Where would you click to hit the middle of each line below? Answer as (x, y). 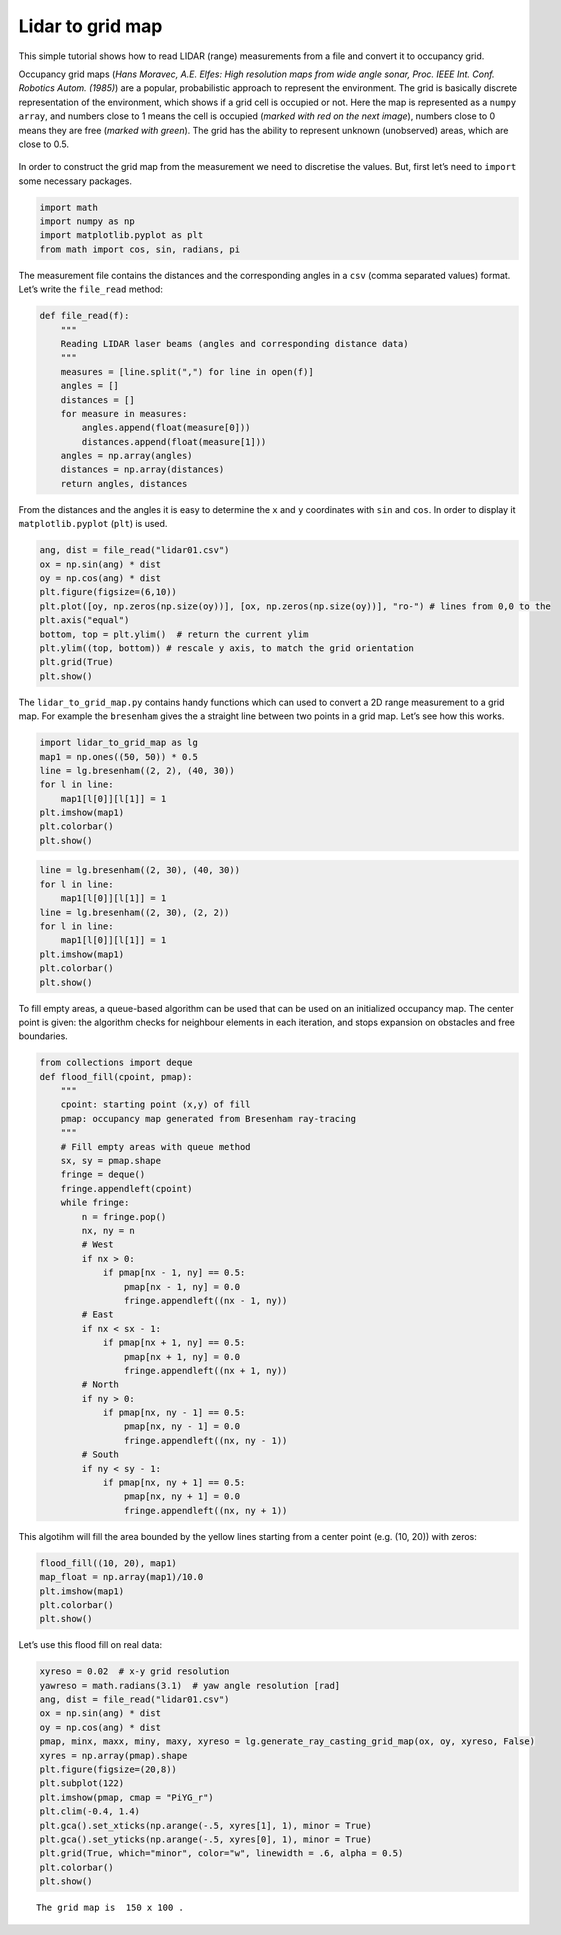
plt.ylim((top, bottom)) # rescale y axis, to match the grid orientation (227, 648)
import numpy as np (87, 221)
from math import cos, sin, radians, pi (139, 249)
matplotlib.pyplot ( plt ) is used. (93, 524)
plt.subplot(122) (82, 1783)
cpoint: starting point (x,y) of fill (155, 1104)
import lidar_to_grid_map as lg (119, 743)
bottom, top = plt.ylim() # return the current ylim (174, 634)
